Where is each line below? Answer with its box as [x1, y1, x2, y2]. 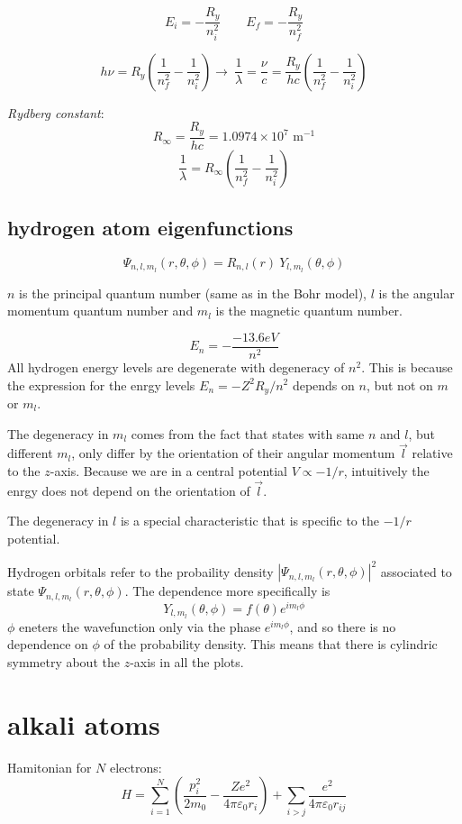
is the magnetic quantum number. [215, 301, 403, 320]
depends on [292, 375, 355, 394]
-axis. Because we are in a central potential [50, 462, 288, 480]
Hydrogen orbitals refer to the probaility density [7, 562, 274, 581]
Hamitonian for [7, 757, 92, 776]
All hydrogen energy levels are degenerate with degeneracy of [7, 357, 345, 376]
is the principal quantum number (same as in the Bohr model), [19, 283, 367, 302]
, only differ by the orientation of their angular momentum [71, 444, 395, 462]
